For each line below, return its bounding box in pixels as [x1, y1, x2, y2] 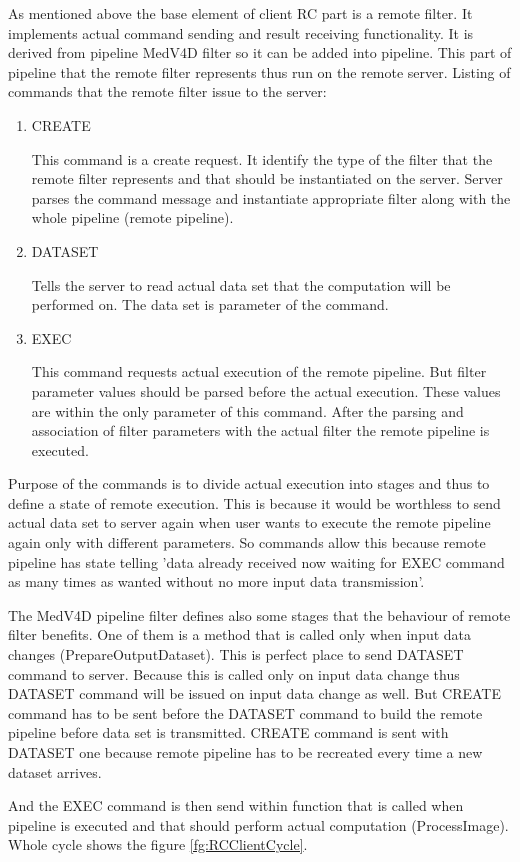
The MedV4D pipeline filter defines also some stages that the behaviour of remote [8, 604, 511, 625]
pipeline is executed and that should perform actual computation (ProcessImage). [8, 814, 509, 835]
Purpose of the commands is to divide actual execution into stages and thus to [8, 473, 490, 494]
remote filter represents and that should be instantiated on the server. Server [31, 168, 503, 189]
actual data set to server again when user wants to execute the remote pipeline [8, 512, 491, 533]
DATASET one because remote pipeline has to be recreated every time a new [8, 742, 483, 762]
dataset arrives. [8, 761, 102, 782]
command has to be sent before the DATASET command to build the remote [8, 702, 483, 723]
